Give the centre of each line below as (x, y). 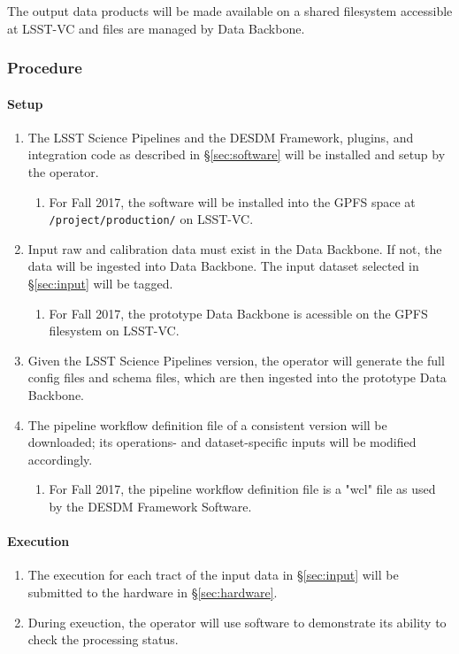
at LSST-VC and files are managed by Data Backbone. (156, 28)
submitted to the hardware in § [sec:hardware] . (153, 592)
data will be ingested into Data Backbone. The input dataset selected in (223, 266)
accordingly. (60, 459)
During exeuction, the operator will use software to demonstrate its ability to (237, 622)
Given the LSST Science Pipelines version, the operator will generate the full (236, 360)
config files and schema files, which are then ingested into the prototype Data (237, 377)
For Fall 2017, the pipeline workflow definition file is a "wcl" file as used (242, 489)
